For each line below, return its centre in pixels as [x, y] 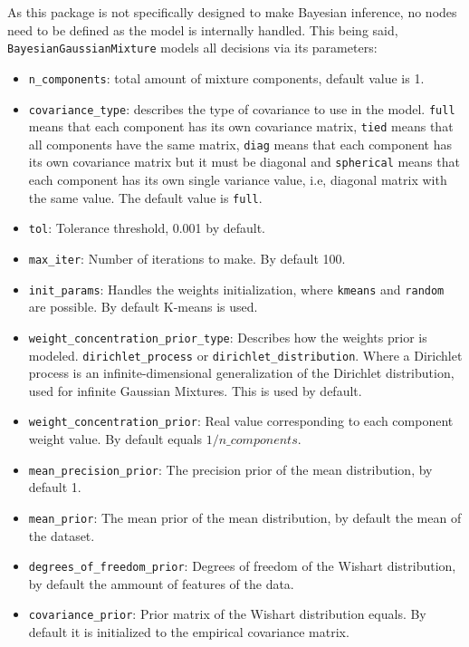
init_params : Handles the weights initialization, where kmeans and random [236, 289]
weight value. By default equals [115, 439]
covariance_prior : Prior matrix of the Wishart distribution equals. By [227, 614]
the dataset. [62, 535]
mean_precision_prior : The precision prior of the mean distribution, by [230, 469]
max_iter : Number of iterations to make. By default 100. [187, 259]
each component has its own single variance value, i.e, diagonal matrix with [238, 180]
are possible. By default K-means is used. [143, 307]
